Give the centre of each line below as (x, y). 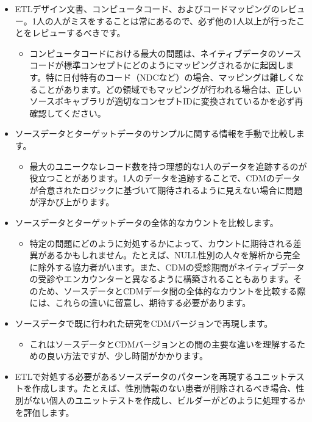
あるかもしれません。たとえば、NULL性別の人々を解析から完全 (173, 255)
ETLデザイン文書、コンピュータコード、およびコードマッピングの (147, 9)
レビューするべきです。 (79, 33)
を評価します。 (44, 412)
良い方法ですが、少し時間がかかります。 (127, 356)
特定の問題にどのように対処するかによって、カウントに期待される (161, 243)
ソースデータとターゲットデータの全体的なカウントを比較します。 (147, 222)
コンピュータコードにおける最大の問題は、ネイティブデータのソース (165, 53)
